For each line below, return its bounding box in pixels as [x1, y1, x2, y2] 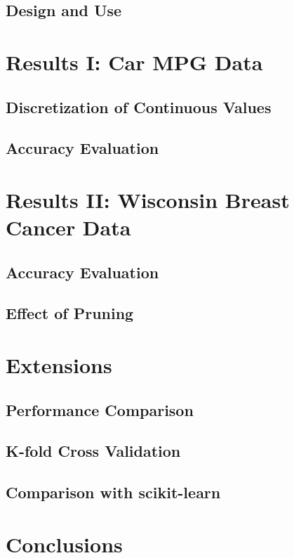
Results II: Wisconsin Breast [6, 185, 290, 214]
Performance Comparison [6, 398, 194, 420]
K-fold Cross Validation [6, 440, 181, 462]
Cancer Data [6, 213, 131, 242]
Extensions [6, 351, 112, 379]
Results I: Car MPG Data [6, 47, 263, 76]
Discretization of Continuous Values [6, 96, 272, 117]
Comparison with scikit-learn [6, 481, 221, 503]
